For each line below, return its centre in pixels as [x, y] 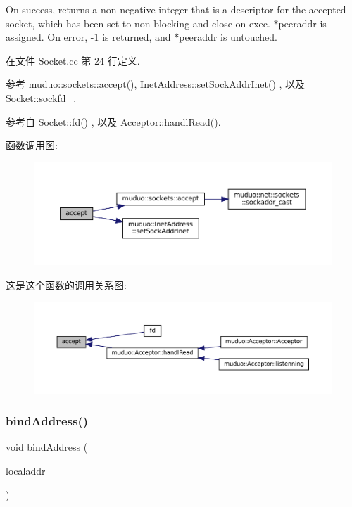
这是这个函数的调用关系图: [66, 284]
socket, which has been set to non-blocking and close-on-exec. [138, 23]
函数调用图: [32, 145]
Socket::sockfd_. [41, 97]
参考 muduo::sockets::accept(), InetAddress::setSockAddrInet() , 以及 [156, 84]
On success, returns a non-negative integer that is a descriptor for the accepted [176, 9]
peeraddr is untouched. [228, 37]
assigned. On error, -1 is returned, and [88, 37]
